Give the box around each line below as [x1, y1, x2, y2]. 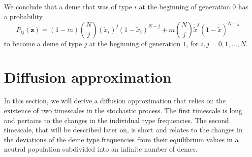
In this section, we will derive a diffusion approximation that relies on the [4, 95, 226, 106]
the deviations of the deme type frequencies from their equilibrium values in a [4, 134, 239, 144]
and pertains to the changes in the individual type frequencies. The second [4, 115, 229, 125]
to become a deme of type [4, 38, 82, 48]
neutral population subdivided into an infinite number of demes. [4, 144, 198, 154]
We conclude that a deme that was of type [4, 1, 132, 11]
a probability [4, 11, 43, 21]
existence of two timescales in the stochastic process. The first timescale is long [4, 105, 243, 115]
